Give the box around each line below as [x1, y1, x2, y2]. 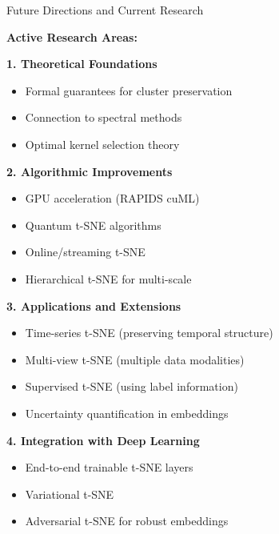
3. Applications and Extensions [6, 297, 181, 314]
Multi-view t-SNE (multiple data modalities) [25, 351, 245, 367]
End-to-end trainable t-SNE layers [25, 459, 193, 476]
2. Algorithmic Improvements [6, 163, 173, 179]
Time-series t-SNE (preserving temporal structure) [25, 324, 273, 341]
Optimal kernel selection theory [25, 135, 180, 152]
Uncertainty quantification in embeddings [25, 404, 229, 421]
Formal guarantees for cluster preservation [25, 82, 233, 98]
